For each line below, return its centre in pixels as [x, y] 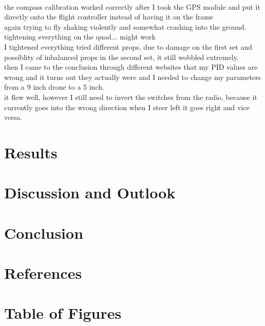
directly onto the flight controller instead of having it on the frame [109, 17]
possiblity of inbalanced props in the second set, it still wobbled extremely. [121, 57]
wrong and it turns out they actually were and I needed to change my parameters [133, 77]
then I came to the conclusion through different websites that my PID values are [131, 67]
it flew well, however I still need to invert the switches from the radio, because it [131, 97]
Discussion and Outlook [90, 192]
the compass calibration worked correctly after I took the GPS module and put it [132, 6]
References [43, 273]
